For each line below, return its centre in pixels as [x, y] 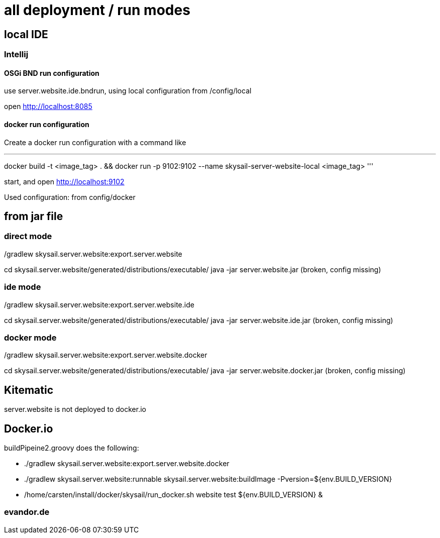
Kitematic [29, 390]
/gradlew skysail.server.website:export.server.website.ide [99, 304]
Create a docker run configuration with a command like [95, 142]
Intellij [16, 55]
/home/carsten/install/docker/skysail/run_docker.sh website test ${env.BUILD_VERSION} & [174, 495]
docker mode [30, 337]
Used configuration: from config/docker [70, 197]
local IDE [26, 34]
